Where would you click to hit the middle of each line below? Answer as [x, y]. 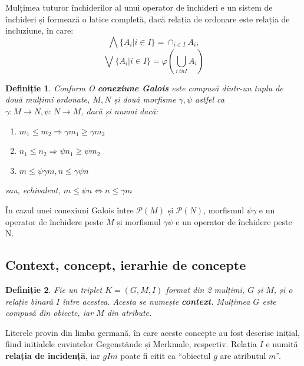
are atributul [243, 355]
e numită [282, 344]
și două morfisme [145, 99]
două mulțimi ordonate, [48, 99]
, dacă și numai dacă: [120, 111]
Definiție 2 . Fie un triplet [54, 289]
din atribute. [129, 313]
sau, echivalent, [33, 190]
